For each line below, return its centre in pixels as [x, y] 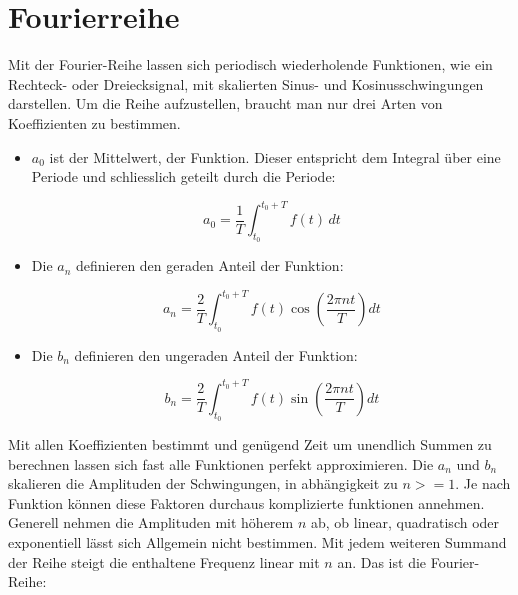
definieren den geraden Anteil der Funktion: [210, 265]
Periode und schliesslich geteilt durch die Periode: [183, 176]
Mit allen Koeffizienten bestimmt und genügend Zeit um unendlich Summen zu [250, 443]
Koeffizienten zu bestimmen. [94, 122]
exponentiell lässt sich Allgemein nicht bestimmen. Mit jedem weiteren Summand [257, 541]
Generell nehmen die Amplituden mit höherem [151, 522]
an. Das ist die [382, 561]
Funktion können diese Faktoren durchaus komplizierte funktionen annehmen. [246, 502]
